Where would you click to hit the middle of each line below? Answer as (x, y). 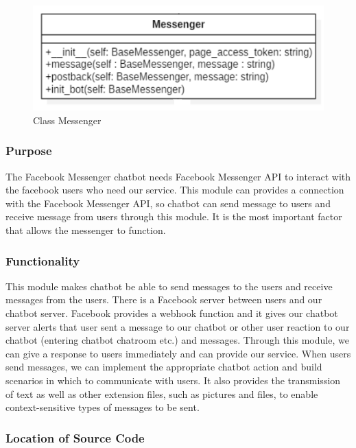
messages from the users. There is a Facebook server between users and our (164, 299)
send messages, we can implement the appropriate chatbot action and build (164, 367)
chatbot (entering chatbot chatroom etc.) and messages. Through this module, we (177, 340)
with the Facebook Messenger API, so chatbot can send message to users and (168, 203)
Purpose (29, 151)
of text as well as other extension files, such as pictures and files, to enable (162, 393)
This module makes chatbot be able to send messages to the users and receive (169, 286)
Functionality (43, 260)
